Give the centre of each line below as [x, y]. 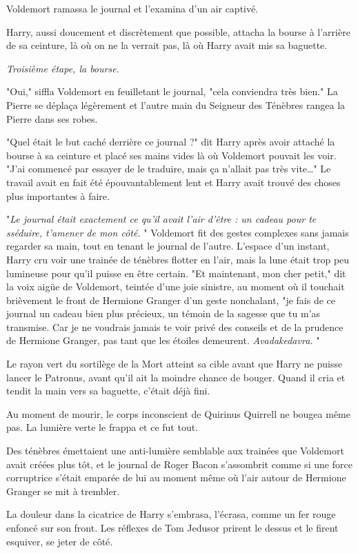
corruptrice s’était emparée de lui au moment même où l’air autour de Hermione [176, 477]
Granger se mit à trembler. [63, 491]
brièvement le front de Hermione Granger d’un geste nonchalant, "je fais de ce [171, 300]
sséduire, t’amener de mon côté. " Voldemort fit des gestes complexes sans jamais [178, 232]
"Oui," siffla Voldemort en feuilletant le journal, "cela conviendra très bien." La [172, 91]
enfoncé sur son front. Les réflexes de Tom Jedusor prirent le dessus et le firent [172, 527]
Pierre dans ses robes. [52, 118]
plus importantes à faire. [58, 195]
